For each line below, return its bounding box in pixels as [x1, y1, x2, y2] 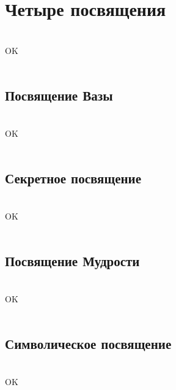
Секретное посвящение [5, 169, 142, 188]
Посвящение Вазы [5, 86, 113, 105]
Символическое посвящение [5, 334, 172, 353]
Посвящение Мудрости [5, 251, 140, 270]
